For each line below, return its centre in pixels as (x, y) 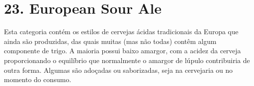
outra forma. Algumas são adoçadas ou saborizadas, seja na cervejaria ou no (118, 70)
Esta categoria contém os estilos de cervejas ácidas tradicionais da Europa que (121, 32)
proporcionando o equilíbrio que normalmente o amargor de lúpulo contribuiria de (127, 60)
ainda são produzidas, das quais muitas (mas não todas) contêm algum (110, 41)
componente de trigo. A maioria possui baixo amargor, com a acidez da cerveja (123, 51)
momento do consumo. (38, 79)
